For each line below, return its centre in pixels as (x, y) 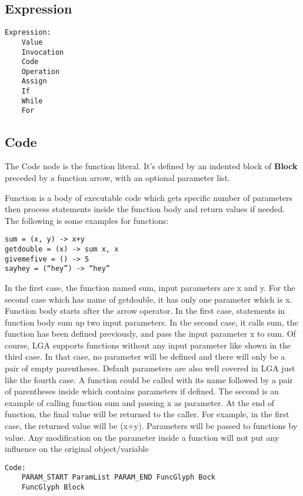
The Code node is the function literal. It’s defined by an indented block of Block (151, 166)
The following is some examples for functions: (87, 220)
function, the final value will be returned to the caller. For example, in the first (147, 414)
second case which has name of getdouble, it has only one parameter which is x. (149, 299)
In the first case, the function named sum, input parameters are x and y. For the (150, 287)
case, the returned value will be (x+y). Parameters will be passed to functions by (151, 426)
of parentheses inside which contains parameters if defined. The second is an (142, 391)
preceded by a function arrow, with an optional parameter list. (117, 177)
